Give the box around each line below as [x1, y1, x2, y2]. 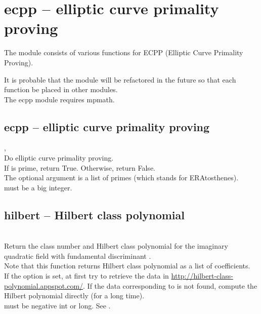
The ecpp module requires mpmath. [4, 94, 115, 104]
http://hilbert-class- [171, 270, 233, 281]
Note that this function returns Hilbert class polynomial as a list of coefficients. [4, 260, 250, 271]
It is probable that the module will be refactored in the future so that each [4, 74, 236, 85]
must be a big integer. [4, 182, 72, 192]
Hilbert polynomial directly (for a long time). [4, 290, 145, 301]
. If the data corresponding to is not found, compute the [83, 280, 257, 291]
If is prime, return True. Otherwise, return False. [4, 162, 155, 173]
